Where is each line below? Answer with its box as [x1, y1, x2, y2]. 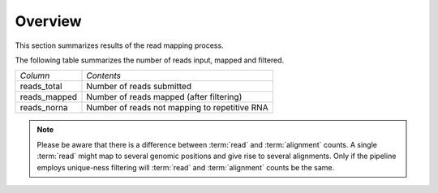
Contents [86, 70, 122, 81]
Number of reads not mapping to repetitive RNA [86, 102, 268, 114]
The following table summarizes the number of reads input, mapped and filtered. [15, 55, 285, 65]
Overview [15, 12, 82, 30]
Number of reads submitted [86, 81, 192, 92]
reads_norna [19, 102, 68, 114]
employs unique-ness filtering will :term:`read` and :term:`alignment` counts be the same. [36, 162, 335, 172]
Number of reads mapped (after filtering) [86, 92, 243, 103]
